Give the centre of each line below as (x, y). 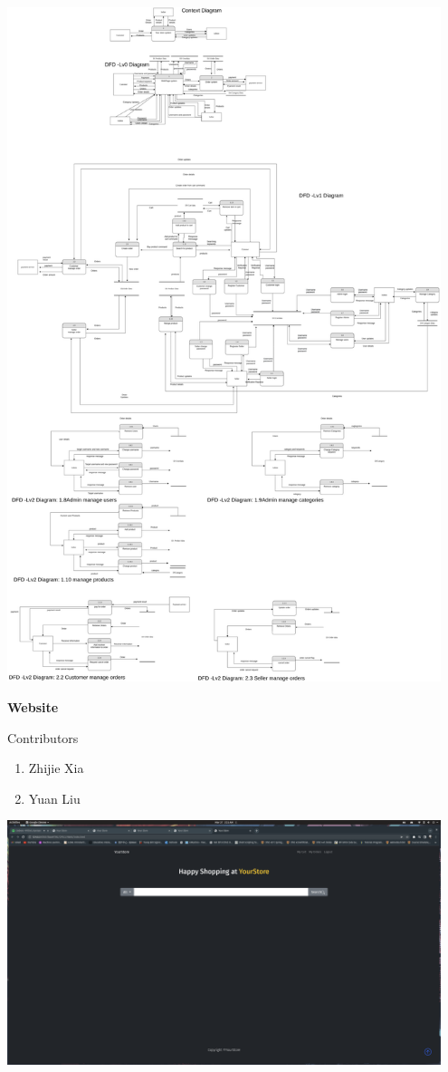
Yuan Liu (54, 798)
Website (33, 706)
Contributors (43, 737)
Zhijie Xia (56, 768)
